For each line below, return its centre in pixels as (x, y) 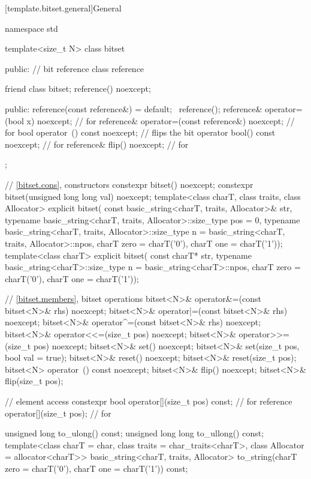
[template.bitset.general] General (63, 8)
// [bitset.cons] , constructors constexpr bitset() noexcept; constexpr (129, 184)
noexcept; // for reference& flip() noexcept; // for (97, 144)
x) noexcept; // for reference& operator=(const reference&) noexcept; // (161, 120)
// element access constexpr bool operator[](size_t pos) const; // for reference (149, 401)
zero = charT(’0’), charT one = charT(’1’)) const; (96, 468)
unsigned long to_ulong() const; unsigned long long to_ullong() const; (135, 433)
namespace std (31, 28)
